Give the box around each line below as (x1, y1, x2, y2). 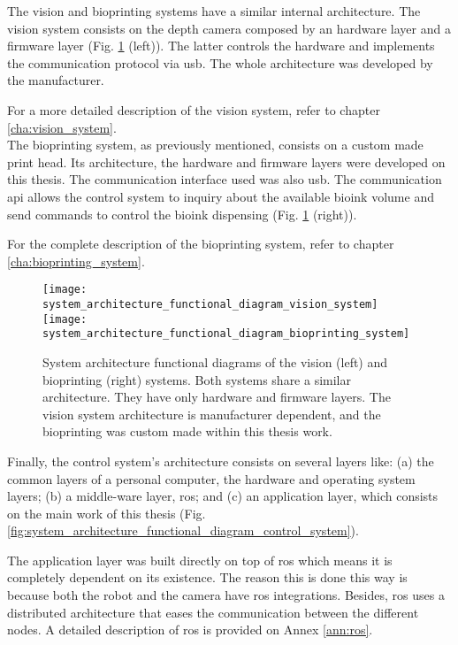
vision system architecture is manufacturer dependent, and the (42, 404, 381, 423)
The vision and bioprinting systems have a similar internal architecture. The (7, 2, 421, 19)
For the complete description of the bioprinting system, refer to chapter (7, 234, 394, 253)
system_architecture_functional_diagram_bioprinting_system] (42, 327, 410, 341)
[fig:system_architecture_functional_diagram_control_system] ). (7, 521, 359, 540)
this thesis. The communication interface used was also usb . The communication (7, 170, 442, 188)
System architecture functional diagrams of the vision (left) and (42, 352, 388, 371)
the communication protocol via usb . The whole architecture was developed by (7, 53, 433, 72)
